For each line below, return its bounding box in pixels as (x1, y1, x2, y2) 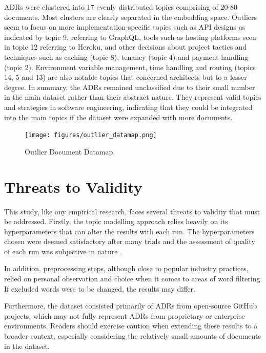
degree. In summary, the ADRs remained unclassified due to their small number (4, 81, 255, 92)
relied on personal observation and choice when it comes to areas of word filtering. (4, 273, 262, 284)
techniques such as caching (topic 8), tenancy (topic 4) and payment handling (4, 51, 249, 62)
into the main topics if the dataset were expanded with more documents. (4, 112, 233, 122)
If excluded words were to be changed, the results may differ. (4, 283, 195, 294)
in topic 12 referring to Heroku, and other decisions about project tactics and (4, 41, 247, 52)
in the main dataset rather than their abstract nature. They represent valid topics (4, 92, 261, 102)
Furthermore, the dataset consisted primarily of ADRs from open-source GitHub (4, 300, 257, 311)
